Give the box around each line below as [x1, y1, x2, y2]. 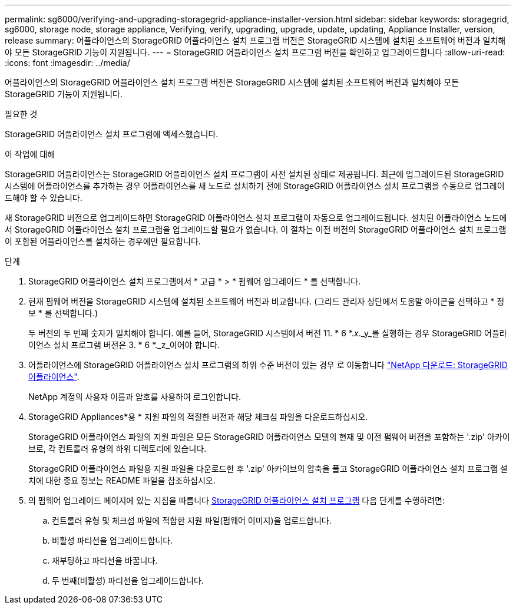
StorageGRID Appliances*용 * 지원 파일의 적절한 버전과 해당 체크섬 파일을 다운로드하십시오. [28, 412, 368, 422]
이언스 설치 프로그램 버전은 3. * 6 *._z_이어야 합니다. [28, 340, 220, 350]
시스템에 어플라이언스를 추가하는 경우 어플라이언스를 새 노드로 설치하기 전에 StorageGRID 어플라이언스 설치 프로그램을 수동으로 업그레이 [5, 181, 505, 191]
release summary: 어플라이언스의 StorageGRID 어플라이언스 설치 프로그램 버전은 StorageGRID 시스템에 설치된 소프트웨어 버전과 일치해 [5, 35, 506, 45]
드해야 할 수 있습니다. [5, 193, 82, 203]
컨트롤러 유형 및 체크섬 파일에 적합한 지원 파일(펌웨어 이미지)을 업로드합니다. [52, 515, 332, 525]
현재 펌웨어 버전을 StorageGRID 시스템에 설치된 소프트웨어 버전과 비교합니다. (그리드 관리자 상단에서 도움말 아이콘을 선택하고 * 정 [28, 296, 505, 306]
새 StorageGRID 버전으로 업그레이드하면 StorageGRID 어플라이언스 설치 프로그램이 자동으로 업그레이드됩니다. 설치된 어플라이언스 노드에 [5, 213, 507, 223]
